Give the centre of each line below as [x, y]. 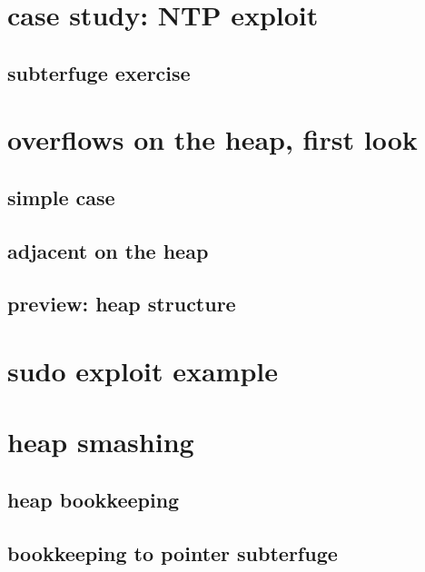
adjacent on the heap [108, 250]
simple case [61, 197]
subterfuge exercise [99, 72]
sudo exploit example [143, 371]
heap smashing [101, 442]
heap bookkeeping [94, 500]
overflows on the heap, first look [212, 139]
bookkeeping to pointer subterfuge [173, 552]
